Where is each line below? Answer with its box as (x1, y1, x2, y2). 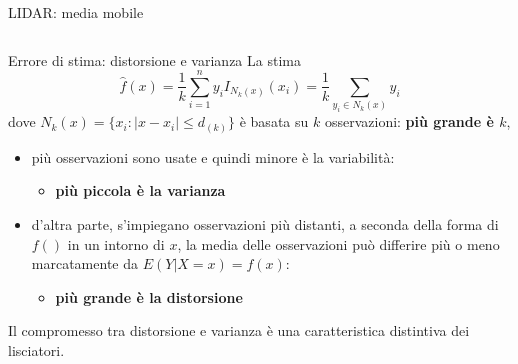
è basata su (239, 111, 309, 132)
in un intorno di (67, 233, 165, 254)
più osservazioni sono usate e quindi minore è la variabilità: (31, 146, 395, 167)
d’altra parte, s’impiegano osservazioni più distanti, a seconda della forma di (31, 213, 499, 234)
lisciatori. (8, 339, 65, 360)
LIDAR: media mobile (8, 2, 144, 22)
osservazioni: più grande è (324, 111, 494, 132)
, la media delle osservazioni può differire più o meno (177, 233, 500, 254)
